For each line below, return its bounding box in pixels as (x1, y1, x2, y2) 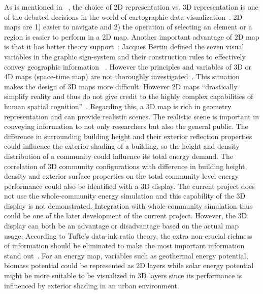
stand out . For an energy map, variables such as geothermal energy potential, (4, 250, 248, 260)
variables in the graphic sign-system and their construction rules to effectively (4, 51, 246, 61)
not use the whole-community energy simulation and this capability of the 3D (4, 190, 246, 201)
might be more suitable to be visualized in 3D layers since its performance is (4, 270, 242, 281)
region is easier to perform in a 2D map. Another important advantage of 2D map (4, 31, 259, 42)
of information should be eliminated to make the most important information (4, 240, 245, 251)
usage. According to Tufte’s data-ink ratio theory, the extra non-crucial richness (4, 230, 252, 241)
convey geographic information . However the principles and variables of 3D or (4, 61, 252, 72)
